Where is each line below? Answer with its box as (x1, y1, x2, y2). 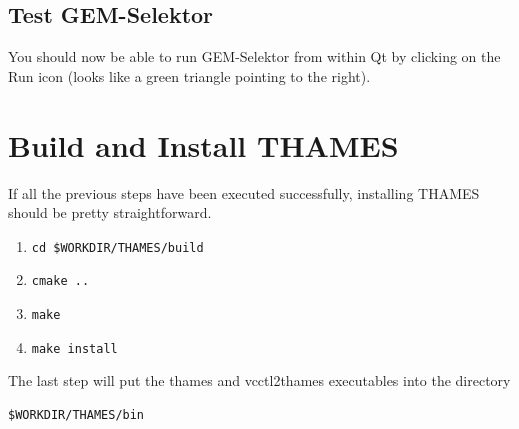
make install (31, 341, 118, 356)
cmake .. (31, 274, 90, 289)
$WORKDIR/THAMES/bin (8, 407, 145, 422)
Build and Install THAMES (8, 124, 399, 165)
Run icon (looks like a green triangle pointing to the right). (8, 65, 371, 86)
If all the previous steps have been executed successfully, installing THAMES (8, 182, 480, 203)
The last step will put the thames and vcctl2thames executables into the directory (8, 370, 511, 391)
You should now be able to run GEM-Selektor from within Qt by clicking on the (8, 46, 501, 67)
